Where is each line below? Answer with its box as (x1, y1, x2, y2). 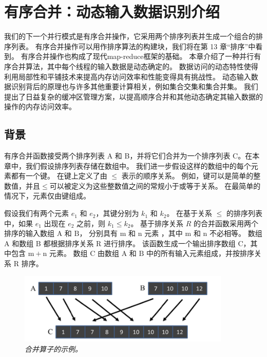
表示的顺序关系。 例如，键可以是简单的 (121, 170, 254, 181)
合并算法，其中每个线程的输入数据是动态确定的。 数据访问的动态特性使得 (11, 61, 258, 71)
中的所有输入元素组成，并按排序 (146, 248, 255, 259)
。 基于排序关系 (130, 217, 184, 228)
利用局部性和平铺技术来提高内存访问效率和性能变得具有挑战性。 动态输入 (4, 71, 251, 82)
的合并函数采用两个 (194, 217, 259, 228)
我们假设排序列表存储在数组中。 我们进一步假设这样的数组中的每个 (25, 160, 251, 171)
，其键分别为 (96, 208, 139, 219)
